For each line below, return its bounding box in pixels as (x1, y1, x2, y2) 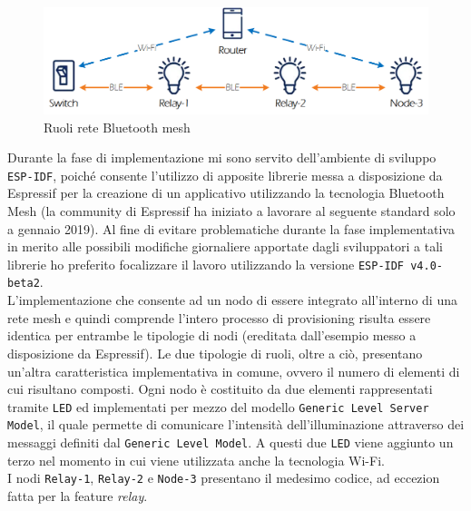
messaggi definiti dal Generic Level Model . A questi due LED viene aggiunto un (7, 433, 454, 451)
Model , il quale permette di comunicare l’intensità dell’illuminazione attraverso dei (7, 415, 465, 434)
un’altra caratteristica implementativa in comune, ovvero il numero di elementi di (7, 361, 460, 380)
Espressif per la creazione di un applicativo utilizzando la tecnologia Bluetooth (7, 183, 445, 202)
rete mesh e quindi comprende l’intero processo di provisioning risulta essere (7, 308, 431, 327)
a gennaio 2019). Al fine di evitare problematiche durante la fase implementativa (7, 219, 455, 238)
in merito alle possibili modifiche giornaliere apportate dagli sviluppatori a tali (7, 237, 443, 256)
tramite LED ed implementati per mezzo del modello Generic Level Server (7, 397, 429, 416)
